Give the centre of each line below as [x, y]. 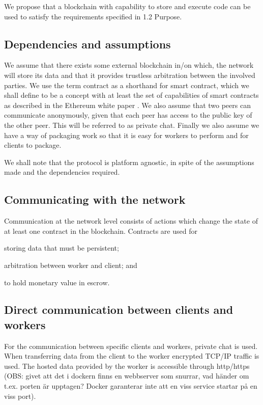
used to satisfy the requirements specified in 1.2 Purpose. [93, 16]
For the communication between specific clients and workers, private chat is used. [131, 346]
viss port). [20, 396]
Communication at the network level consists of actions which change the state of [131, 221]
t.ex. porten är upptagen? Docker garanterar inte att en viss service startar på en [131, 386]
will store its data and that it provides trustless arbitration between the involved [130, 75]
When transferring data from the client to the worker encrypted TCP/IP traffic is [132, 356]
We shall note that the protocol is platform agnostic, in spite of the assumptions [129, 162]
